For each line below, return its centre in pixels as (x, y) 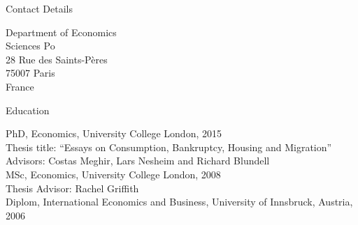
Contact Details (39, 8)
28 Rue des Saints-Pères (57, 59)
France (20, 86)
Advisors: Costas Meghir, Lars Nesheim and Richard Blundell (138, 161)
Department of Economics (61, 32)
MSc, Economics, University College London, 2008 (113, 174)
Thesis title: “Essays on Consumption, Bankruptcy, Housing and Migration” (169, 147)
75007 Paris (30, 73)
